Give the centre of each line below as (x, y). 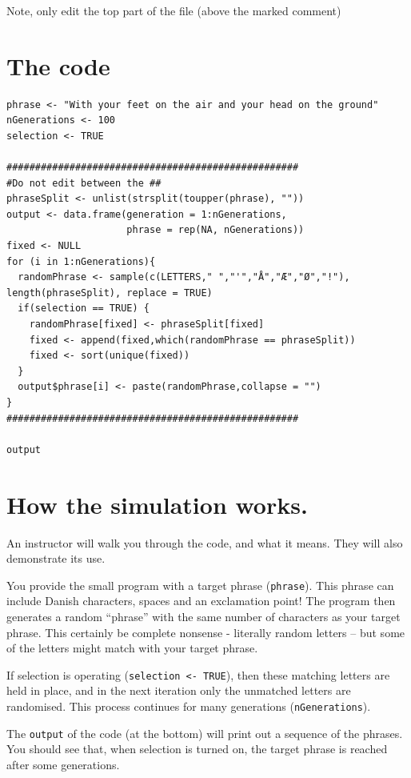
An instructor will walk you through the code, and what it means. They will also (205, 542)
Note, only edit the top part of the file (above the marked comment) (174, 10)
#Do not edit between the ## (84, 183)
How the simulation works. (157, 504)
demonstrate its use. (56, 558)
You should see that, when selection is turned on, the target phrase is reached (197, 749)
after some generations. (63, 764)
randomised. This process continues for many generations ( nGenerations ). (189, 706)
